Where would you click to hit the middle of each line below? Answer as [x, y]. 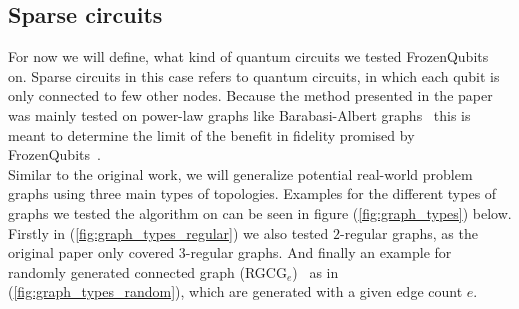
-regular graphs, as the [409, 232]
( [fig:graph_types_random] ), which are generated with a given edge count [235, 291]
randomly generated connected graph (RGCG [147, 271]
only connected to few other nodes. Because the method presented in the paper [250, 95]
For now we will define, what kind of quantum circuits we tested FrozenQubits [248, 56]
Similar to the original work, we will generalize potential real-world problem [240, 173]
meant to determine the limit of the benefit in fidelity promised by [211, 134]
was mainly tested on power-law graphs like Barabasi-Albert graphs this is [239, 114]
